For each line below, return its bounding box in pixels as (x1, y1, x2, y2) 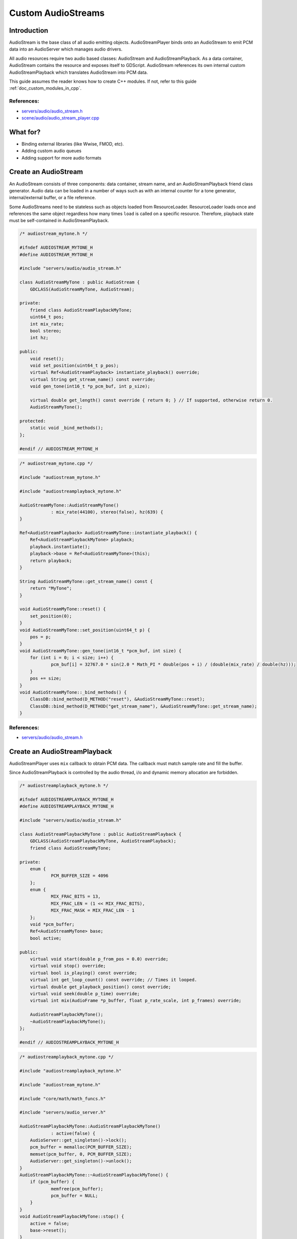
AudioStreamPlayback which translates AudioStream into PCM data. (9, 69, 148, 75)
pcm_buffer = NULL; (50, 1193, 99, 1199)
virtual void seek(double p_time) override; (30, 991, 140, 996)
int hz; (30, 335, 49, 340)
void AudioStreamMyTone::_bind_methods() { (19, 689, 127, 695)
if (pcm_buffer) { (30, 1179, 75, 1184)
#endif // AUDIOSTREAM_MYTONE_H (19, 446, 99, 451)
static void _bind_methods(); (30, 425, 103, 431)
